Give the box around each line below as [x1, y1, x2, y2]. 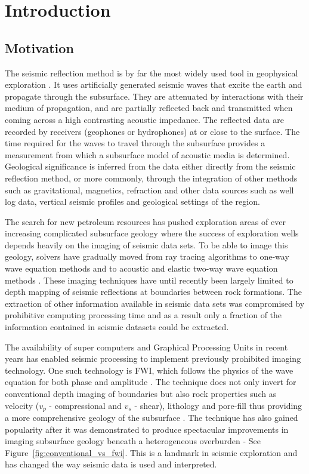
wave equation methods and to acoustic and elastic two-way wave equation [5, 262, 278, 275]
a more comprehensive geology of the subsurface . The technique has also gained [5, 411, 298, 424]
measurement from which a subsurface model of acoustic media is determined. [5, 148, 290, 161]
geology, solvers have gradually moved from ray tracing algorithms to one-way [5, 250, 289, 263]
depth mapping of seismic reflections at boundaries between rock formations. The [5, 285, 302, 298]
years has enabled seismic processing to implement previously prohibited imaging [5, 352, 301, 365]
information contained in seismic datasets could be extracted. [5, 321, 229, 333]
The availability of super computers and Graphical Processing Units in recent [5, 340, 288, 353]
